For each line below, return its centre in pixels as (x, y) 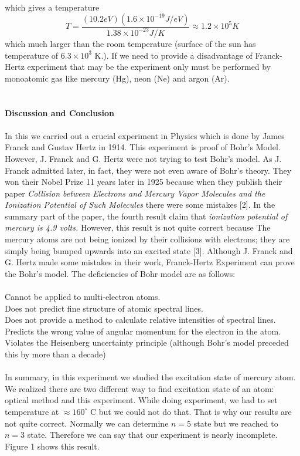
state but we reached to (236, 423)
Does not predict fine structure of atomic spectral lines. (104, 308)
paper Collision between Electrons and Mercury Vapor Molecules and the (135, 193)
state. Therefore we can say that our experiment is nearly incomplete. (152, 435)
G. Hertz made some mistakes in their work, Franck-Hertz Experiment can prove (150, 262)
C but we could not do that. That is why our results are (191, 411)
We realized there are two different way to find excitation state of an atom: (139, 388)
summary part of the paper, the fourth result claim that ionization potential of (146, 216)
